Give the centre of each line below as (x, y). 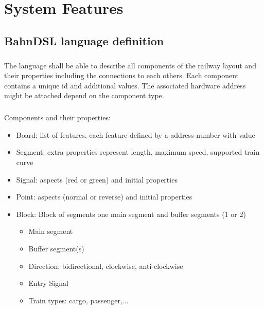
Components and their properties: (57, 117)
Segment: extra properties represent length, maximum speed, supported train (138, 152)
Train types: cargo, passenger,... (78, 300)
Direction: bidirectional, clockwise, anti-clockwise (106, 266)
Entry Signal (48, 283)
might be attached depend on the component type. (84, 95)
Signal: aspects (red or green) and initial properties (97, 179)
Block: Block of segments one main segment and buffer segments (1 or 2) (131, 214)
